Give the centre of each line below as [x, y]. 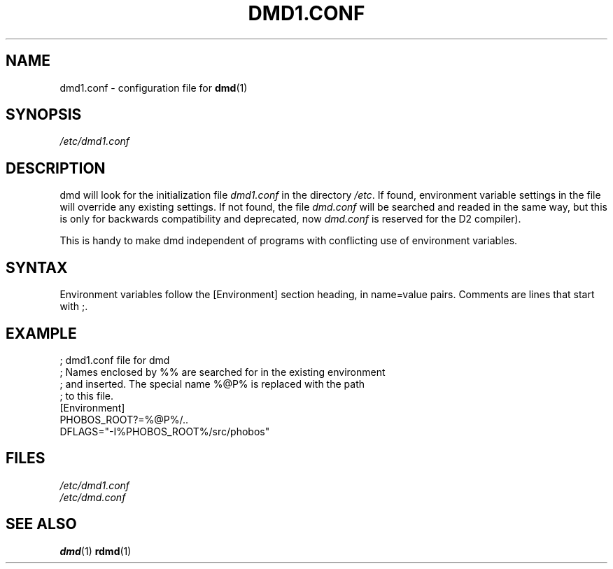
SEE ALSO [41, 524]
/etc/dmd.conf [93, 497]
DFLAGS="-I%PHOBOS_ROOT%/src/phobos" [165, 431]
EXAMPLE [41, 333]
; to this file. [87, 395]
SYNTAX [37, 267]
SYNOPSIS [44, 115]
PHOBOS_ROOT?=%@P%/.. [124, 419]
